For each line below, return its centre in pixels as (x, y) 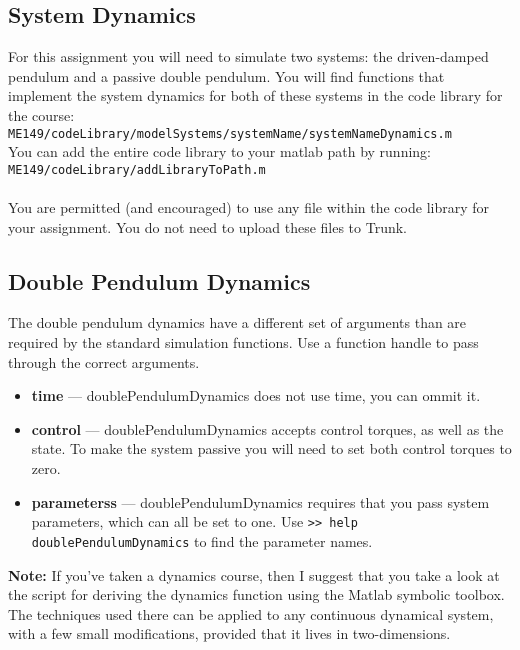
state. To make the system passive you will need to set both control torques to (271, 448)
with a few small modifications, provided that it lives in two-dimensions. (229, 633)
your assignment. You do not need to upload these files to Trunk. (208, 226)
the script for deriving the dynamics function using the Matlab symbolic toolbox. (256, 594)
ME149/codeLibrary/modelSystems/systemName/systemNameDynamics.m (230, 133)
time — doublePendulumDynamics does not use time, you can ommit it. (256, 395)
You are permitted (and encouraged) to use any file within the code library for (249, 207)
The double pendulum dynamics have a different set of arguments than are (237, 322)
